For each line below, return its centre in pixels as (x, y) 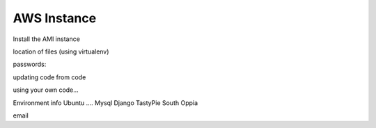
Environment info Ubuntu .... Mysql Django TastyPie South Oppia (105, 103)
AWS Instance (55, 18)
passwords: (30, 64)
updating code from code (49, 77)
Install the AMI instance (46, 39)
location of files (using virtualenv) (61, 51)
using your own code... (46, 90)
